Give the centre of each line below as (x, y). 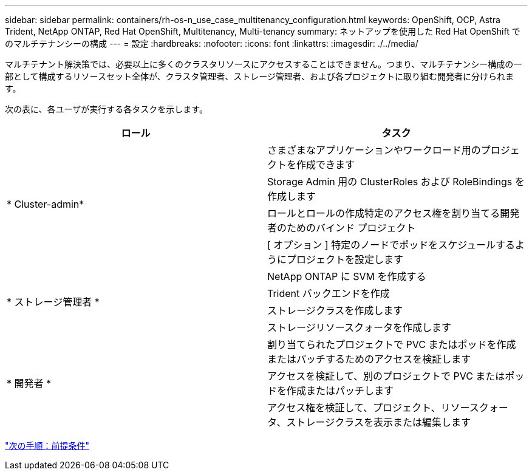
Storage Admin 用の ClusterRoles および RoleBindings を (396, 182)
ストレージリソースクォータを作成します (359, 327)
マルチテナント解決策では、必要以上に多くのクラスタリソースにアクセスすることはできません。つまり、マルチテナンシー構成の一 (264, 64)
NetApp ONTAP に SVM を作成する (347, 276)
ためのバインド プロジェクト (351, 228)
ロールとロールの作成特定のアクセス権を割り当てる (384, 213)
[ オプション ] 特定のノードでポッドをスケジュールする (391, 245)
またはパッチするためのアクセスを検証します (369, 359)
